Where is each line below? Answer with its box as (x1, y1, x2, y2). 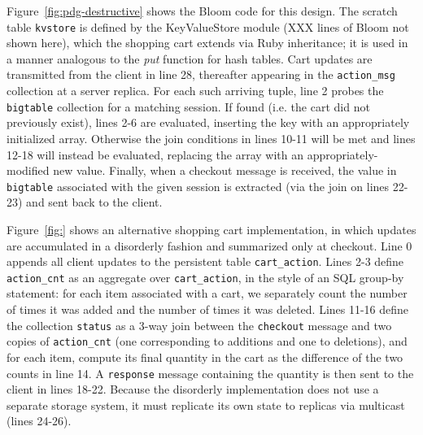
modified (7, 162, 50, 179)
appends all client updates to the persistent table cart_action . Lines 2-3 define (7, 253, 404, 270)
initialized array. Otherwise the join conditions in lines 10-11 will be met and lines (7, 129, 416, 146)
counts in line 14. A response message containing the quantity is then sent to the (7, 364, 414, 381)
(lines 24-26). (7, 412, 72, 429)
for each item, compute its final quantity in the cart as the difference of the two (7, 348, 403, 365)
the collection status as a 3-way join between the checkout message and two (7, 316, 392, 333)
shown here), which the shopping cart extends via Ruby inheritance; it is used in (7, 34, 408, 51)
